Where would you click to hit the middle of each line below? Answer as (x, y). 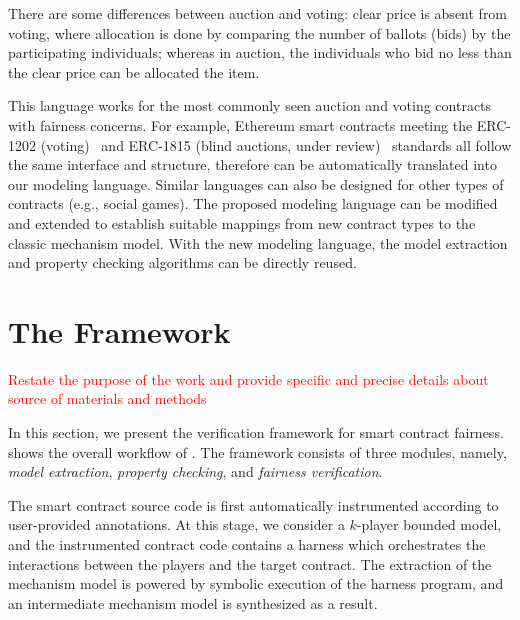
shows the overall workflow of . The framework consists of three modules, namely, (257, 451)
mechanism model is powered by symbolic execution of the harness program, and (256, 583)
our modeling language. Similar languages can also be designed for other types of (256, 183)
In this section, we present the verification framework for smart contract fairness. (256, 432)
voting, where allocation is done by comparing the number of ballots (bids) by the (259, 32)
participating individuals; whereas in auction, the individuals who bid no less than (260, 52)
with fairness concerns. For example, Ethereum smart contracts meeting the (240, 124)
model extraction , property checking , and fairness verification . (195, 471)
